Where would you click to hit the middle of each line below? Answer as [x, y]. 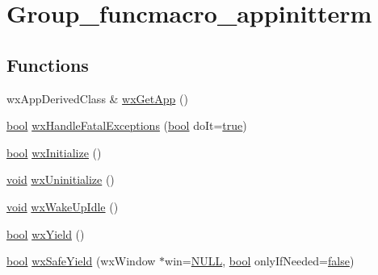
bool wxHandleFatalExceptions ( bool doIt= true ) [127, 125]
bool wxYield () [46, 233]
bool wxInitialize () [54, 152]
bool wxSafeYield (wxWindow [81, 261]
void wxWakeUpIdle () [63, 206]
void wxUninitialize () [61, 179]
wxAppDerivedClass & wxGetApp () [97, 98]
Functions [48, 64]
